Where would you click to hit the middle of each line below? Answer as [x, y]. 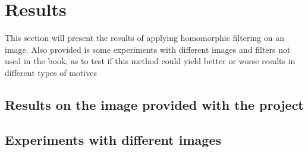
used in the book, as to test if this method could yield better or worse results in [150, 61]
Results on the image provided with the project [154, 104]
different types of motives [51, 72]
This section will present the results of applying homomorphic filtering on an [144, 38]
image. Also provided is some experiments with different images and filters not [148, 49]
